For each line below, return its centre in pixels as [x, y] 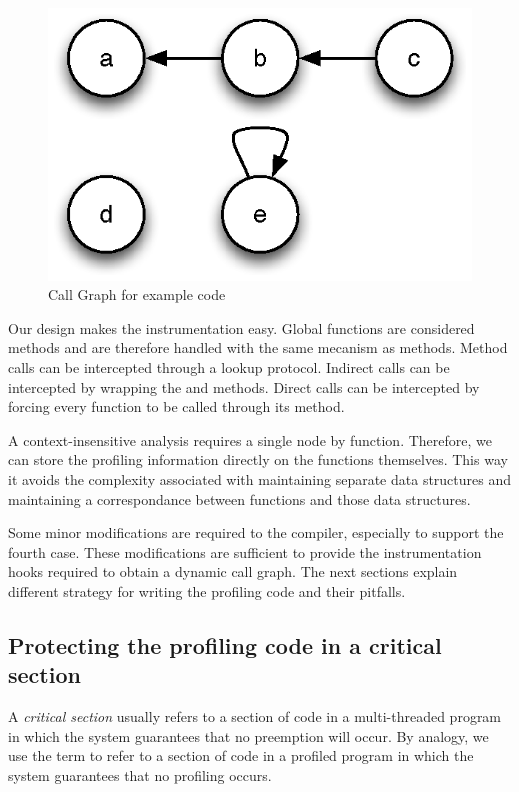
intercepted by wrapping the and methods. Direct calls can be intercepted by [244, 386]
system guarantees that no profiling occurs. [140, 774]
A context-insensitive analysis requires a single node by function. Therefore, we [250, 439]
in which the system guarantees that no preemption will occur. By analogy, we [248, 735]
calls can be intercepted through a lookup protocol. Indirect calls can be [229, 366]
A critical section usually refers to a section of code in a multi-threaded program [255, 716]
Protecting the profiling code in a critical [225, 644]
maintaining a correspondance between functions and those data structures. [239, 498]
